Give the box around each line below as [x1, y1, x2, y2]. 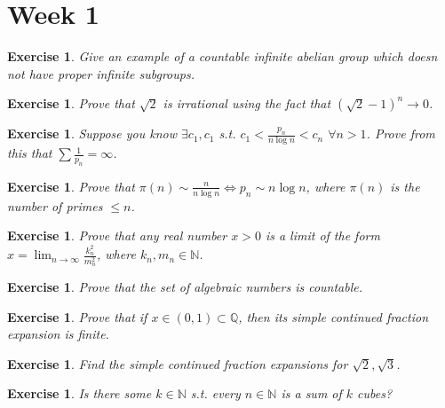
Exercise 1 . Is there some [7, 384, 152, 403]
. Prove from [366, 124, 435, 143]
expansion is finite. [7, 325, 109, 343]
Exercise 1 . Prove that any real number [7, 226, 227, 245]
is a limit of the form [265, 226, 380, 245]
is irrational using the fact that [163, 94, 331, 113]
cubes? [357, 384, 393, 403]
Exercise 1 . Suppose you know [7, 124, 177, 143]
